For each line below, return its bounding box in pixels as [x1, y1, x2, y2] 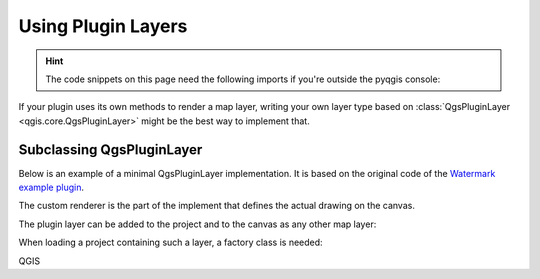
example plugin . [18, 181, 85, 194]
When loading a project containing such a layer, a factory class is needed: [18, 236, 324, 249]
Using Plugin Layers [18, 15, 188, 37]
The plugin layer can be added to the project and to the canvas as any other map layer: [18, 218, 377, 230]
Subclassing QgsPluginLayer [18, 141, 203, 158]
